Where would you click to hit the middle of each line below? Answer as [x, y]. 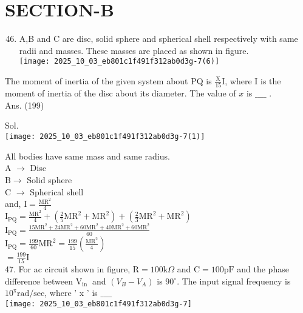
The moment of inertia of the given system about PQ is [108, 80]
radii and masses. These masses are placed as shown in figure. [134, 50]
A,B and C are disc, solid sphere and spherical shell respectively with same [158, 39]
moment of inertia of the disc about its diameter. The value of [121, 93]
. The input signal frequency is [234, 281]
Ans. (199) [25, 105]
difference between [39, 281]
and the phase [263, 269]
